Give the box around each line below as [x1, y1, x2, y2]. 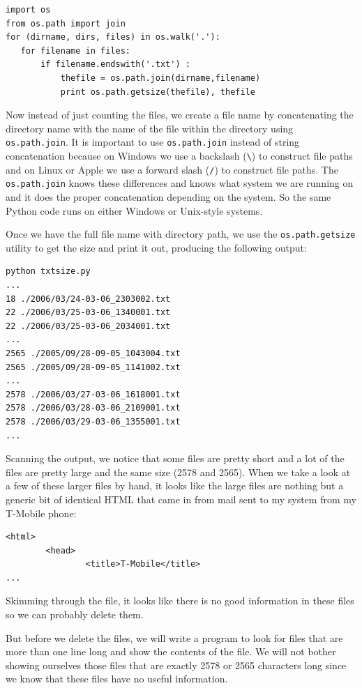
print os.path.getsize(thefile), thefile [60, 86, 255, 97]
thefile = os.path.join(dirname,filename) [60, 72, 261, 83]
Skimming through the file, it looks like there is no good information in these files [6, 593, 354, 608]
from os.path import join [6, 18, 126, 29]
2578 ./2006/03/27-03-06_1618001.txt [6, 389, 181, 399]
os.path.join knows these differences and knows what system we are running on [6, 176, 354, 190]
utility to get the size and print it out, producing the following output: [6, 240, 307, 254]
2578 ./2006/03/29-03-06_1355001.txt [6, 416, 181, 427]
